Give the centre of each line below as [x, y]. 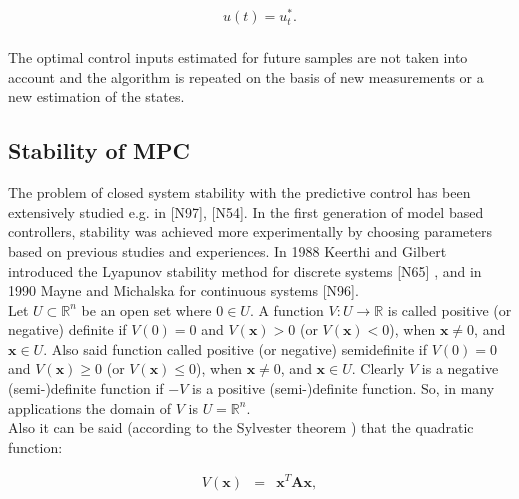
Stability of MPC [99, 150]
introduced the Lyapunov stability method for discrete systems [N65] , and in [245, 270]
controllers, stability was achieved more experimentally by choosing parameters [250, 231]
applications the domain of [90, 407]
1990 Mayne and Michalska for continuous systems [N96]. [183, 290]
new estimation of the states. [96, 96]
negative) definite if [67, 329]
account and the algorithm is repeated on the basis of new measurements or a [246, 76]
